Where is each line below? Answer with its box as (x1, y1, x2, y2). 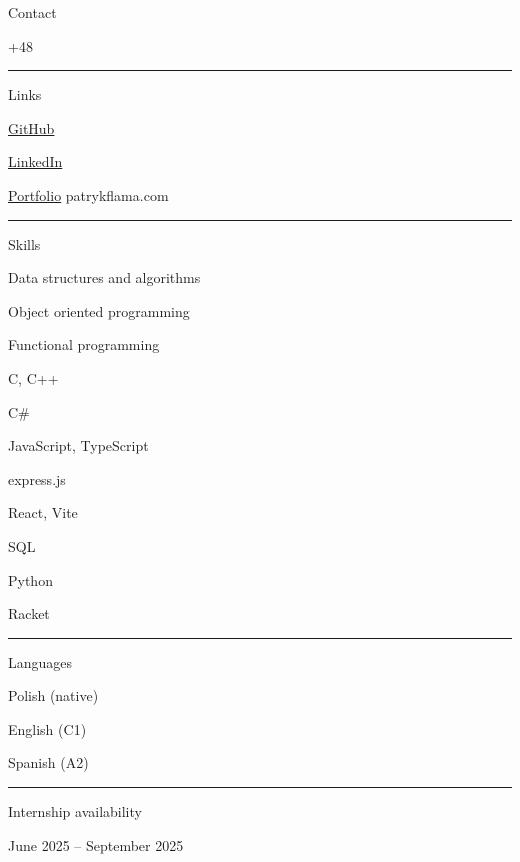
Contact (8, 2, 57, 22)
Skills (8, 233, 41, 254)
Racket (8, 603, 50, 624)
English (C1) (8, 718, 87, 739)
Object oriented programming (8, 300, 190, 321)
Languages (8, 651, 73, 672)
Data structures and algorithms (8, 267, 201, 288)
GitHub (8, 117, 55, 138)
